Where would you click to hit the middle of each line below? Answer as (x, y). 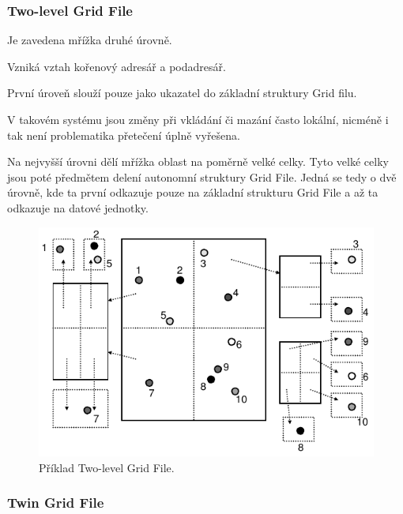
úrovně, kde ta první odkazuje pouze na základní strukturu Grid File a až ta (193, 192)
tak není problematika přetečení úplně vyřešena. (124, 135)
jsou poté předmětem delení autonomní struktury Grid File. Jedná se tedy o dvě (202, 176)
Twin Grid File (56, 503)
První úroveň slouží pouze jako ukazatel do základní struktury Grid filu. (182, 93)
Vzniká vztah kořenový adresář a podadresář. (117, 66)
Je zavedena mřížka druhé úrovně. (90, 40)
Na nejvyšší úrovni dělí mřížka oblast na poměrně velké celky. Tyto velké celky (198, 161)
